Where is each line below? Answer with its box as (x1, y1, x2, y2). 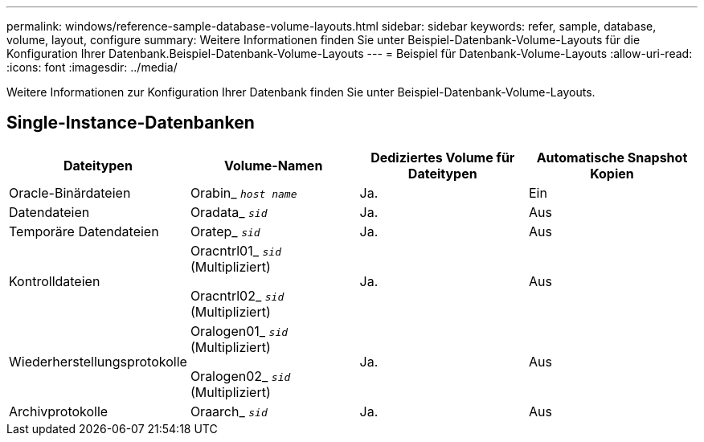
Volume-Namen (224, 157, 323, 174)
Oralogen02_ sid (190, 367, 291, 384)
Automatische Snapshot (536, 149, 688, 166)
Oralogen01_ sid (190, 322, 289, 339)
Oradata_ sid (190, 203, 268, 220)
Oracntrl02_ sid (190, 287, 284, 304)
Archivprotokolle (9, 403, 108, 419)
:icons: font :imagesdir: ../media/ (6, 60, 178, 74)
